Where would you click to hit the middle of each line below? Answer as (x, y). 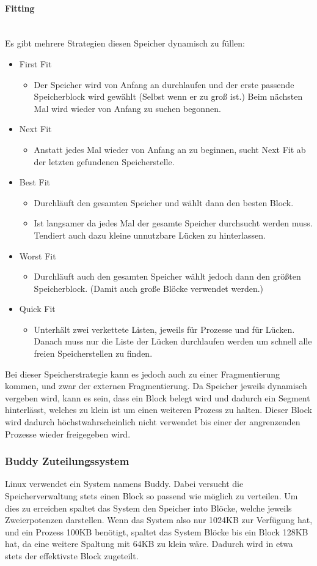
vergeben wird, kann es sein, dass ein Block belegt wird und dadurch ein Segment (158, 397)
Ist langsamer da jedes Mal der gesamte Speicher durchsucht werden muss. (173, 223)
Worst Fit (38, 255)
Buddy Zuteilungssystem (67, 461)
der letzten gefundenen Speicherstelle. (104, 161)
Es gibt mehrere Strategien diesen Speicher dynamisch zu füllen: (125, 43)
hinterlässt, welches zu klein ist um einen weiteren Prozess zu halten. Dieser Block (158, 410)
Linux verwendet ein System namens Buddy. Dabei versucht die (124, 484)
